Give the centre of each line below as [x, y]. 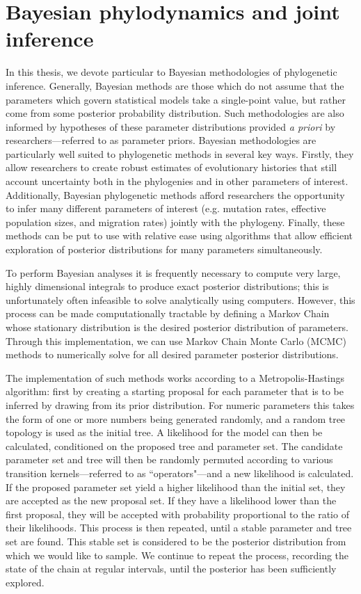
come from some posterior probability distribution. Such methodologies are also [175, 113]
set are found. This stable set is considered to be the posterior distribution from [176, 541]
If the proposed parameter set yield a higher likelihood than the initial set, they [176, 487]
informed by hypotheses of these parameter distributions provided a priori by [171, 126]
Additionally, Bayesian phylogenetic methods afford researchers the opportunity [175, 194]
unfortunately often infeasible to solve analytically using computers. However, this [180, 299]
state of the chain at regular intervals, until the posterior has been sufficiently [171, 569]
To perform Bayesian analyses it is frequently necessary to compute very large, [173, 272]
